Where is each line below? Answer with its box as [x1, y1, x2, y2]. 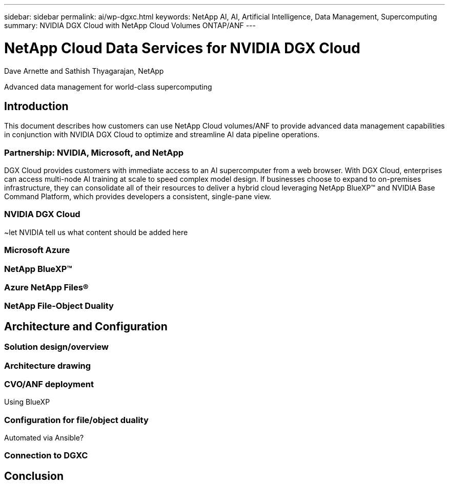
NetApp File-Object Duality [4, 301, 114, 311]
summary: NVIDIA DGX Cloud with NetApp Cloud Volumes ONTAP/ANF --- [4, 21, 256, 30]
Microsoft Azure [4, 245, 70, 256]
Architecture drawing [4, 360, 91, 371]
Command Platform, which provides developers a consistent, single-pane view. [4, 192, 272, 201]
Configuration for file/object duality [4, 414, 149, 425]
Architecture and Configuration [4, 320, 168, 333]
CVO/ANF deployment [4, 378, 94, 389]
